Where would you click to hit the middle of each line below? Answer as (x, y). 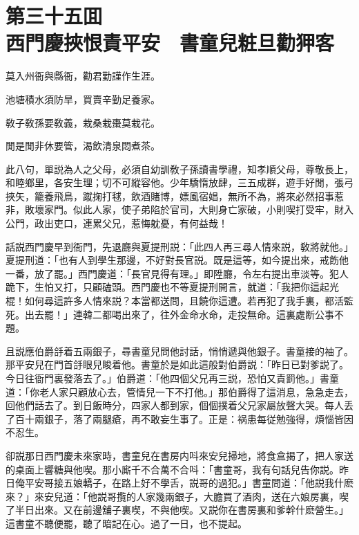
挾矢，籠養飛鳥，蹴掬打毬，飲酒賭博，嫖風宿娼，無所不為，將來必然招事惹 (175, 196)
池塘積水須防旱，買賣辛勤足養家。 (83, 99)
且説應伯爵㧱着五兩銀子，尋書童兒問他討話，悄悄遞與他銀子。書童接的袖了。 (179, 351)
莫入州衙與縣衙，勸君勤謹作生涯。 (83, 76)
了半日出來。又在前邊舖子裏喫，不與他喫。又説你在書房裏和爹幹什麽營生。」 (177, 510)
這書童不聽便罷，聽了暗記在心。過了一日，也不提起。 (126, 523)
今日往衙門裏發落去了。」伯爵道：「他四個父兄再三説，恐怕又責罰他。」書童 (172, 378)
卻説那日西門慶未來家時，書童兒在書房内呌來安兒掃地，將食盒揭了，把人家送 (179, 455)
